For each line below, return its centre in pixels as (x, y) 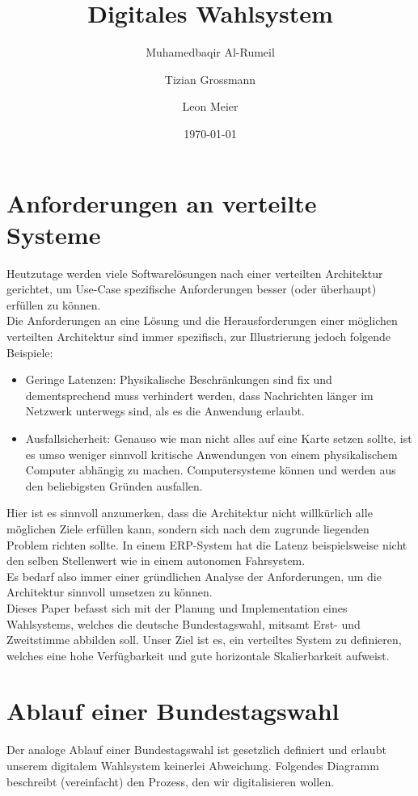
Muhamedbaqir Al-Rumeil (210, 52)
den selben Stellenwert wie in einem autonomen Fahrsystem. (156, 560)
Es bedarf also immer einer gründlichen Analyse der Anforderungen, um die (194, 576)
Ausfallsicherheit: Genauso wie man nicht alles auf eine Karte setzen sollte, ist (219, 438)
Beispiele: (30, 352)
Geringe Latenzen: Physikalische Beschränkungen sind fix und (179, 379)
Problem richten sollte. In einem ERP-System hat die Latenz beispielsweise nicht (207, 544)
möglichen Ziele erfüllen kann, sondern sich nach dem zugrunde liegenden (188, 528)
